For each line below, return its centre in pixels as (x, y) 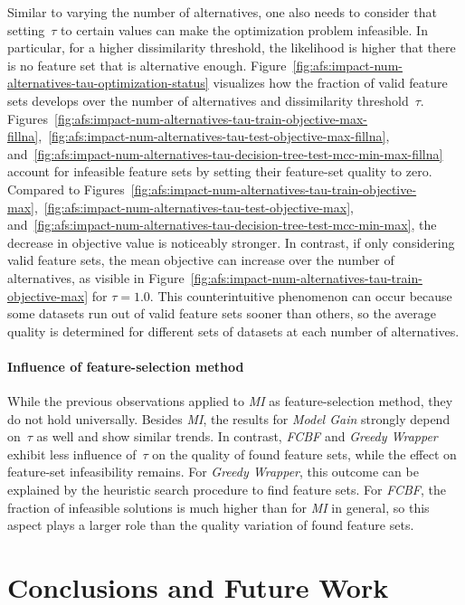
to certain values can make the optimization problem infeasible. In (244, 29)
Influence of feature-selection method (126, 366)
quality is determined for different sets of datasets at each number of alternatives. (233, 331)
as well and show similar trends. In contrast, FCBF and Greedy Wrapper (237, 436)
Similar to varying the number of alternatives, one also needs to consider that (222, 12)
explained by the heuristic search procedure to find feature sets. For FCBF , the (227, 490)
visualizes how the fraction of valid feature (330, 83)
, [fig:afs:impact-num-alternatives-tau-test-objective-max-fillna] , (214, 136)
